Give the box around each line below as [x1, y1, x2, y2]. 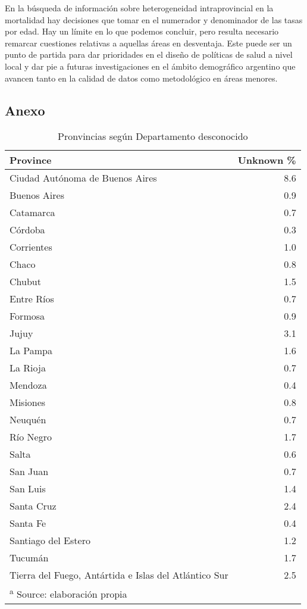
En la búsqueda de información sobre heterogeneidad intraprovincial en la [5, 2, 274, 14]
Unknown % [237, 153, 296, 167]
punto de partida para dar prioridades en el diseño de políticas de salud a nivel [5, 48, 293, 61]
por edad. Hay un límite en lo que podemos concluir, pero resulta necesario [5, 25, 279, 38]
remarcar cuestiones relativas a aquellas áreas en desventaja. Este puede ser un [5, 36, 292, 49]
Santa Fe [10, 516, 46, 530]
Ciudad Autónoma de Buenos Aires [10, 171, 157, 185]
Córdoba [10, 223, 45, 237]
